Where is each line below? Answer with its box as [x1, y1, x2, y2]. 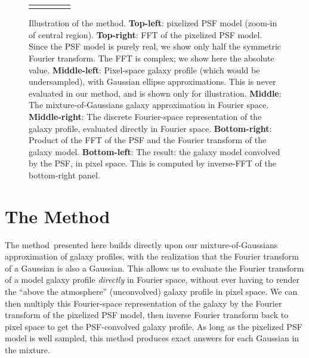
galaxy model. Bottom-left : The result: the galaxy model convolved [29, 145, 280, 158]
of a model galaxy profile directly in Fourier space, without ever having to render [5, 273, 299, 286]
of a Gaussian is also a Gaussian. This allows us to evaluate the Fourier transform [5, 261, 304, 274]
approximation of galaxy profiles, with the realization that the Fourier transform [5, 250, 299, 263]
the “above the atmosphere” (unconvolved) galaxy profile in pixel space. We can [5, 285, 298, 298]
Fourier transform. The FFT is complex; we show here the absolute [29, 52, 274, 64]
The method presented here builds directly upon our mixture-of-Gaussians [5, 238, 278, 251]
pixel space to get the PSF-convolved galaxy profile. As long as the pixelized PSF [5, 320, 302, 332]
